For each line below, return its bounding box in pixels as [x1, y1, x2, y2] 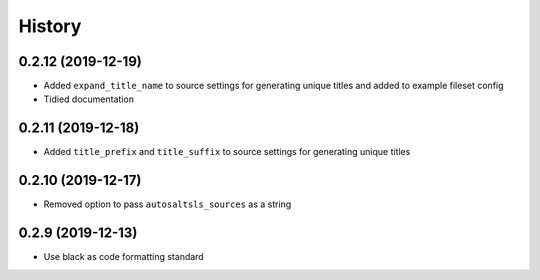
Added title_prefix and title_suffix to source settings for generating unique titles [43, 146, 411, 158]
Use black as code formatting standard [43, 251, 204, 263]
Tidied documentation [43, 93, 135, 105]
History [18, 15, 82, 37]
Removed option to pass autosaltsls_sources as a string [43, 198, 292, 210]
